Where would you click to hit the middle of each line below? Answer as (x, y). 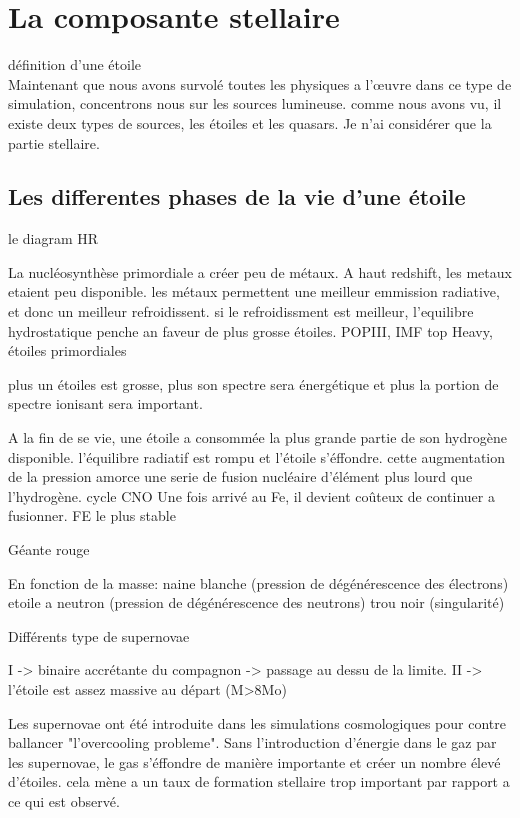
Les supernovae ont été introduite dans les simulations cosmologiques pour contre (257, 722)
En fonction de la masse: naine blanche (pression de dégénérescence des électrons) (258, 582)
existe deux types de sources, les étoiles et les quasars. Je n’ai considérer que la (250, 122)
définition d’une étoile (75, 64)
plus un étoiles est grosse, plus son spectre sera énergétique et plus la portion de (253, 383)
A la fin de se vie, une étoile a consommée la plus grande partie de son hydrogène (257, 437)
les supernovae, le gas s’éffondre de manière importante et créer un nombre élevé (254, 761)
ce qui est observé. (64, 800)
